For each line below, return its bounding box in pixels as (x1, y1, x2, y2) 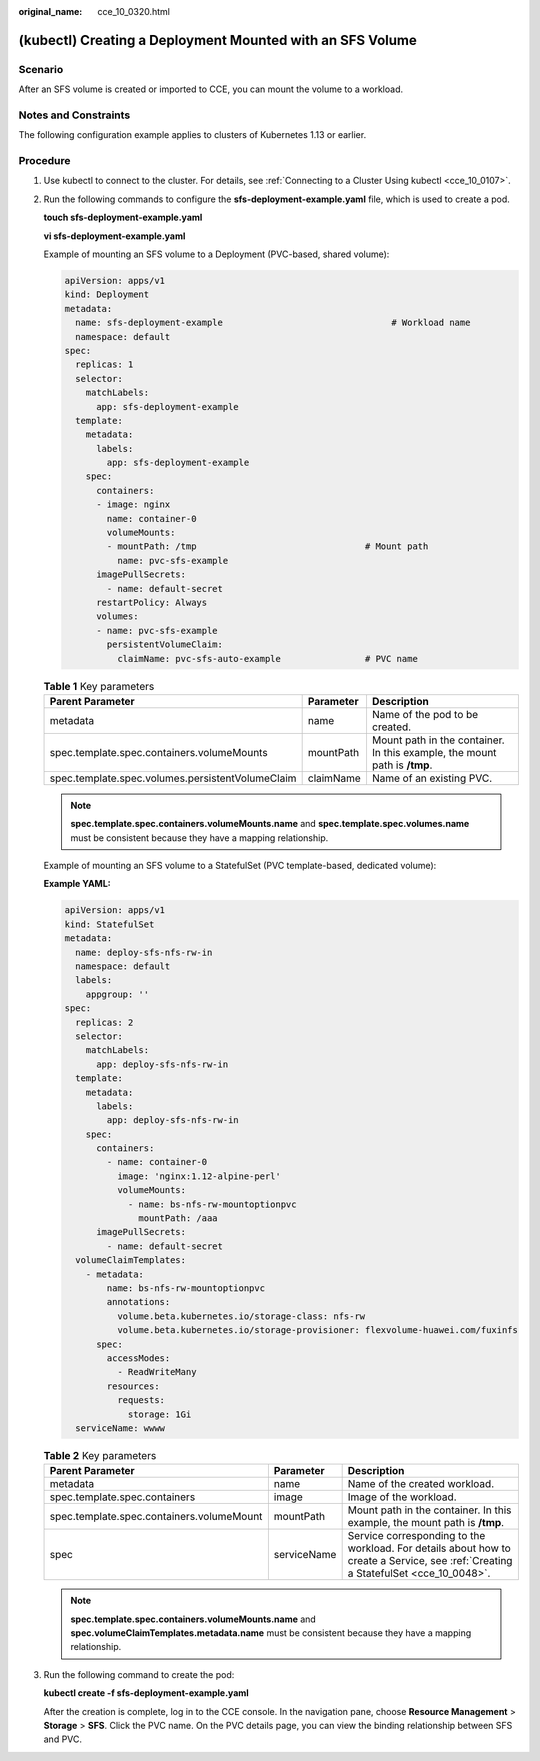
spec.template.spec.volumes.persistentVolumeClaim (49, 771, 297, 785)
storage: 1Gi (127, 1408, 192, 1420)
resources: (106, 1380, 160, 1392)
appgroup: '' (85, 988, 150, 1000)
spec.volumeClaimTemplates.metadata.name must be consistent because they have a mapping (70, 1627, 472, 1639)
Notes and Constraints (18, 108, 131, 122)
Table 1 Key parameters (43, 679, 155, 693)
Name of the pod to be (371, 707, 479, 721)
